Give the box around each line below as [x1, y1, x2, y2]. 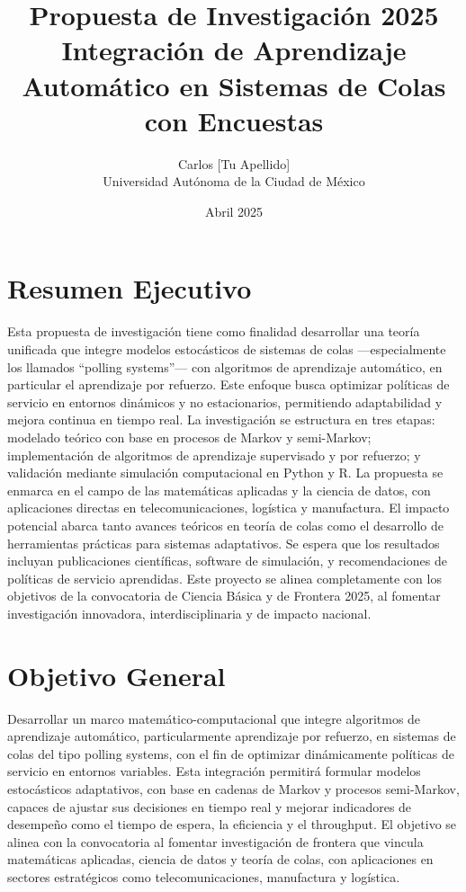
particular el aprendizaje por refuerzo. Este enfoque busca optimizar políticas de [7, 375, 450, 394]
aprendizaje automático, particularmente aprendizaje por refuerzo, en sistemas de [7, 727, 456, 745]
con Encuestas [144, 102, 324, 138]
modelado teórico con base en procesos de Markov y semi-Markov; [7, 427, 372, 446]
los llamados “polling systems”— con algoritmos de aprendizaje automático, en [7, 357, 443, 376]
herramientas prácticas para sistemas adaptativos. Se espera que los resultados [7, 533, 440, 552]
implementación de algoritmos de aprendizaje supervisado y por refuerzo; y [7, 445, 421, 464]
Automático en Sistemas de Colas [22, 67, 446, 103]
